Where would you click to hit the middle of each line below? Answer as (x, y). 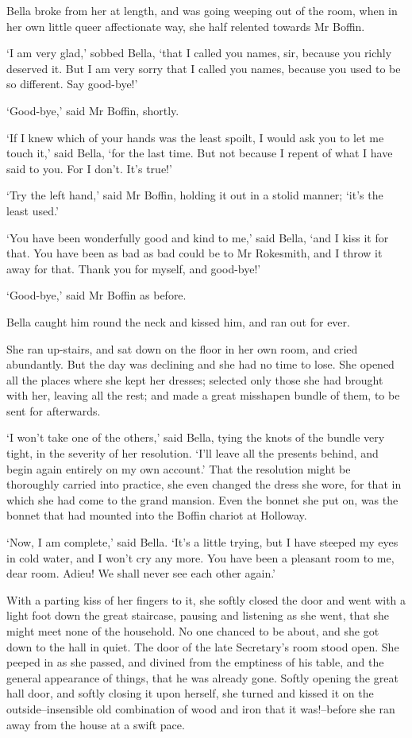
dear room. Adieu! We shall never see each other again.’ (141, 573)
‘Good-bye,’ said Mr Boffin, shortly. (93, 110)
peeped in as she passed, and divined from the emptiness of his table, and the (195, 662)
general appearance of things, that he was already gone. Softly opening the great (202, 677)
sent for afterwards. (54, 410)
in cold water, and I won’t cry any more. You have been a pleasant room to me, (200, 557)
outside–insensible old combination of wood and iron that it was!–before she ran (201, 708)
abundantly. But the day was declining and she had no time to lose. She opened (200, 364)
